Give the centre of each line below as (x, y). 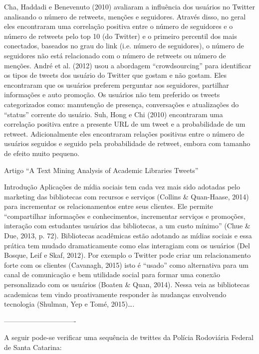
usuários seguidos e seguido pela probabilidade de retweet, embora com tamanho (127, 143)
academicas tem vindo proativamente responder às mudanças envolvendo (115, 294)
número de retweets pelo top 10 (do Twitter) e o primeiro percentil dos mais (121, 36)
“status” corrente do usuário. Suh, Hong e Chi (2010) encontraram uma (114, 114)
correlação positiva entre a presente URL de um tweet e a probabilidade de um (125, 124)
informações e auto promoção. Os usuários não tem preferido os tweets (112, 94)
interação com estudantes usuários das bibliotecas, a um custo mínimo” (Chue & (127, 226)
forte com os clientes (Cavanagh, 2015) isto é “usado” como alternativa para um (126, 265)
